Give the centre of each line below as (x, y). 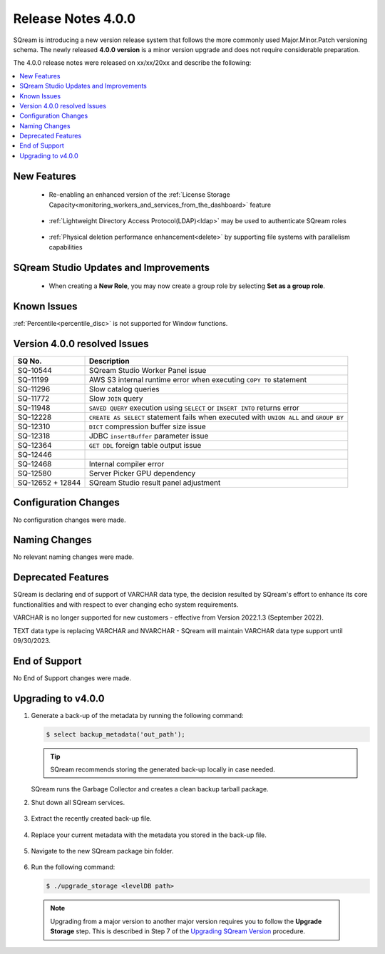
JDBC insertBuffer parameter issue (149, 436)
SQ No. (30, 361)
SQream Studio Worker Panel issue (148, 371)
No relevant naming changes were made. (74, 557)
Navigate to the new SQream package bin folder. (102, 851)
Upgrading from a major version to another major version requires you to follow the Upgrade (186, 921)
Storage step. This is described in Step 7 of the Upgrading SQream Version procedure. (178, 931)
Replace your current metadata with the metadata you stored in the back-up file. (149, 835)
